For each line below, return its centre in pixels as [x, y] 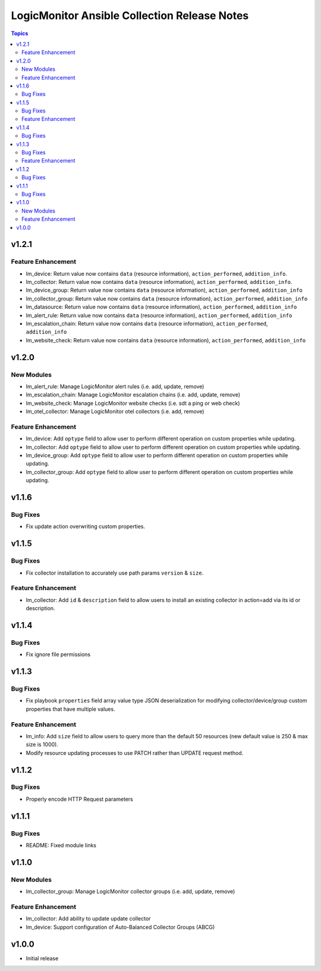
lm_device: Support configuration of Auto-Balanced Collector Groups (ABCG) [120, 927]
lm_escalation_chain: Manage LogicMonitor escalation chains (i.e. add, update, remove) [133, 395]
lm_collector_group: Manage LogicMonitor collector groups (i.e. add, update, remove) [130, 892]
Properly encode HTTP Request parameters [79, 799]
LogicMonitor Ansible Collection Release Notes [130, 15]
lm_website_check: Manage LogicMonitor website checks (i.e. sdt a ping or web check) [133, 403]
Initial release [42, 958]
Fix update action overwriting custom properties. [86, 526]
